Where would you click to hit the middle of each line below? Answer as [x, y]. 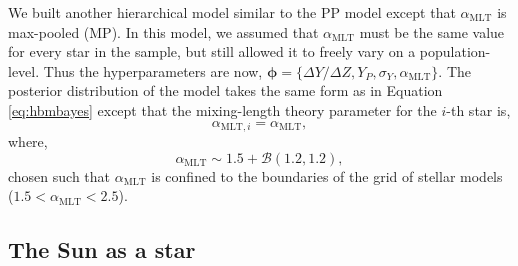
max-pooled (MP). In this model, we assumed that [163, 31]
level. [24, 70]
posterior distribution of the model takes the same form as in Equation [225, 90]
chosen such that [59, 175]
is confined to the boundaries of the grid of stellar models [327, 175]
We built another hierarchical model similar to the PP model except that [232, 12]
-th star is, [478, 109]
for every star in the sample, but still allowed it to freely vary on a [212, 51]
